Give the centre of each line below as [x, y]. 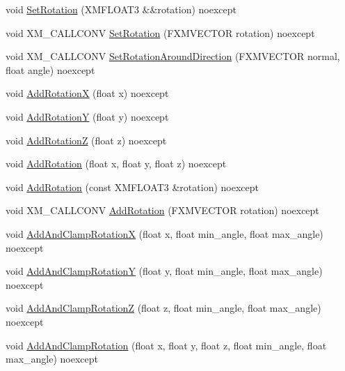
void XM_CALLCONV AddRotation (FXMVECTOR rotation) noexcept [162, 210]
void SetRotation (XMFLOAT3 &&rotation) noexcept [121, 9]
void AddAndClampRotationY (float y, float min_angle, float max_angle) [164, 271]
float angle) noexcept [50, 69]
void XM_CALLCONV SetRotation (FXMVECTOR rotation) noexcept [160, 32]
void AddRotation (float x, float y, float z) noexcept [116, 164]
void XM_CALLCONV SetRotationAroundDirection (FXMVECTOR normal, [173, 56]
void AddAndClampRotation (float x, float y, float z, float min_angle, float [166, 345]
